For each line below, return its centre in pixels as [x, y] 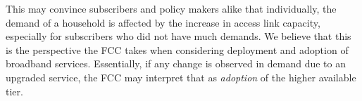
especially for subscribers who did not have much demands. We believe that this [179, 36]
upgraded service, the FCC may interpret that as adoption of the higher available [181, 77]
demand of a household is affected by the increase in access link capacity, [163, 22]
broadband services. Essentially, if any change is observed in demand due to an [176, 63]
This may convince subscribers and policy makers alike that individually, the [171, 8]
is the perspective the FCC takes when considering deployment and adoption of [177, 49]
